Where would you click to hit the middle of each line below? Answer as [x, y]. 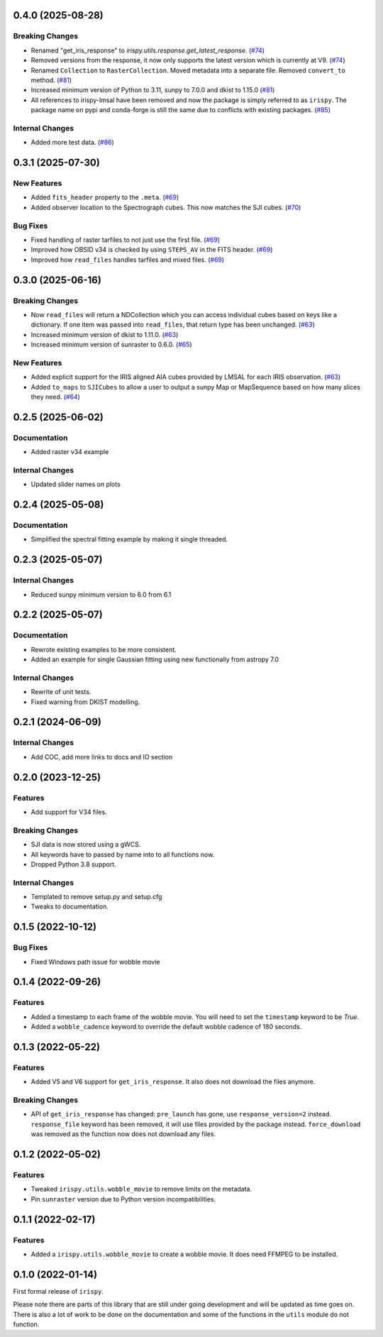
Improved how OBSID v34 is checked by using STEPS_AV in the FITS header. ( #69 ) [152, 250]
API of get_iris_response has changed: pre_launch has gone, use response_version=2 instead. [181, 1114]
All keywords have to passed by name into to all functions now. [123, 854]
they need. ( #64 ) [56, 397]
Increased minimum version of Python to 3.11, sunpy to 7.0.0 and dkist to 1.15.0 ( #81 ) [153, 90]
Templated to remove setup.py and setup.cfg [96, 897]
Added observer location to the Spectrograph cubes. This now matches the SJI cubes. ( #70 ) [166, 207]
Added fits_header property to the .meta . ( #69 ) [105, 197]
